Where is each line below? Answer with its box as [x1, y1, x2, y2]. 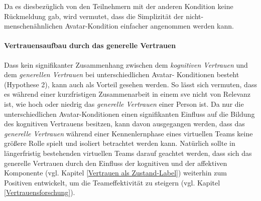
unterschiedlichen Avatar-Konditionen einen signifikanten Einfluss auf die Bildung [4, 108, 255, 119]
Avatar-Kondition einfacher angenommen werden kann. [65, 21, 234, 31]
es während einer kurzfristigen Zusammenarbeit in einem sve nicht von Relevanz [4, 89, 251, 99]
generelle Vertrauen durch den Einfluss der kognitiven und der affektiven [4, 157, 227, 168]
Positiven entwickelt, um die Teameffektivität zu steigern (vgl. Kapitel [4, 177, 220, 187]
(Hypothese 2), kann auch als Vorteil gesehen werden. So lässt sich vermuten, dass [4, 79, 257, 89]
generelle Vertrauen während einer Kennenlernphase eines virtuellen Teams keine [4, 128, 253, 138]
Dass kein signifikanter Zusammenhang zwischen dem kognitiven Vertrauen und [4, 59, 248, 70]
